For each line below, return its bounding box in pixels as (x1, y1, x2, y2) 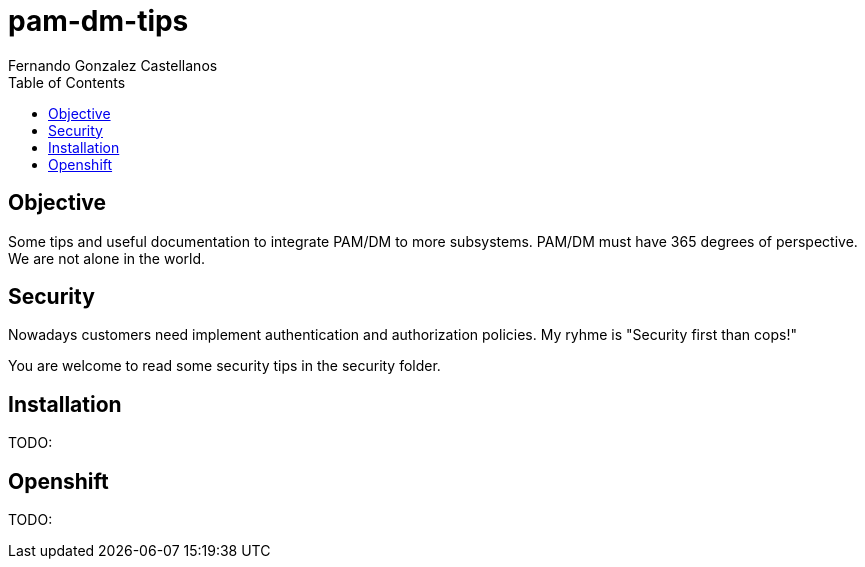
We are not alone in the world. (8, 249, 206, 267)
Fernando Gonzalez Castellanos (8, 56, 218, 74)
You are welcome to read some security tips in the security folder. (8, 357, 441, 375)
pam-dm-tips (8, 4, 189, 38)
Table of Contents (8, 73, 126, 91)
